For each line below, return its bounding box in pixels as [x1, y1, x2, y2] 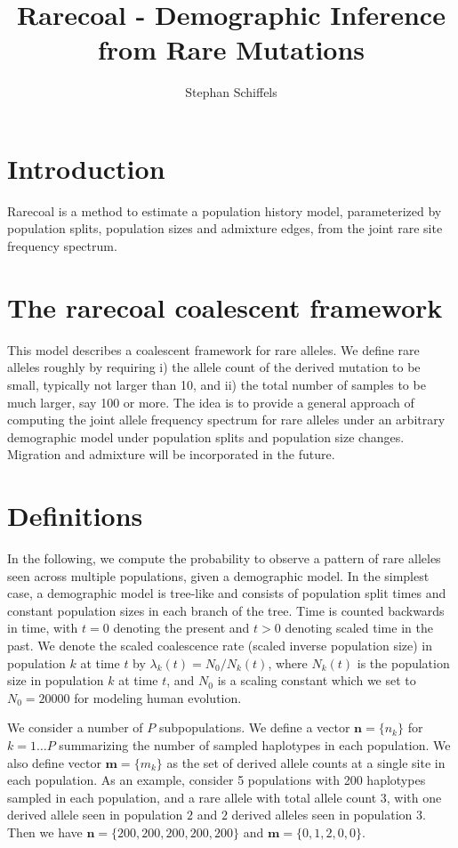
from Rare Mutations [97, 31, 366, 68]
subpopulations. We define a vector [158, 718, 350, 737]
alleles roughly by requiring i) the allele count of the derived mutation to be [7, 358, 421, 376]
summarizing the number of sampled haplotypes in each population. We [59, 735, 451, 754]
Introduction [7, 149, 165, 186]
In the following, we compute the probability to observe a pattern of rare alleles [7, 549, 441, 568]
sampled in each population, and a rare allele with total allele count [7, 787, 377, 806]
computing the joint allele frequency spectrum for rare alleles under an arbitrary [7, 410, 446, 429]
